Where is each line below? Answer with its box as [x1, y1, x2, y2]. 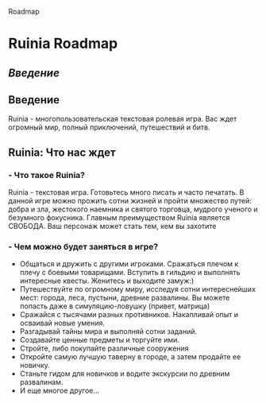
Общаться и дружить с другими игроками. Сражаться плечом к [19, 259, 239, 269]
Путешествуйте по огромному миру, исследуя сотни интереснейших [19, 285, 256, 294]
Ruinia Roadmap [8, 35, 118, 52]
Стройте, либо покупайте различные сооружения [19, 343, 189, 353]
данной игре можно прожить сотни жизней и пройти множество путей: [8, 196, 253, 206]
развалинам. [19, 378, 64, 387]
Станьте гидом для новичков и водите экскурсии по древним [19, 369, 230, 378]
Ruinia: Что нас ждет [8, 145, 117, 159]
